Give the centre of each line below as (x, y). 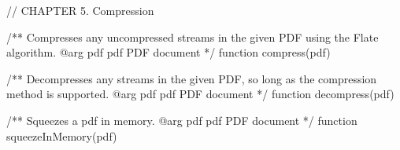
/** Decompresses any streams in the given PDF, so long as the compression (192, 78)
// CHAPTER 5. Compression (80, 10)
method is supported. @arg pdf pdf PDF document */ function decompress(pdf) (200, 94)
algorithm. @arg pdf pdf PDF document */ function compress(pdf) (169, 52)
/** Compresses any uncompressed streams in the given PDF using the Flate (193, 37)
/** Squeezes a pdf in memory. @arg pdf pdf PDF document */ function (182, 120)
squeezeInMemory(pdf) (62, 135)
